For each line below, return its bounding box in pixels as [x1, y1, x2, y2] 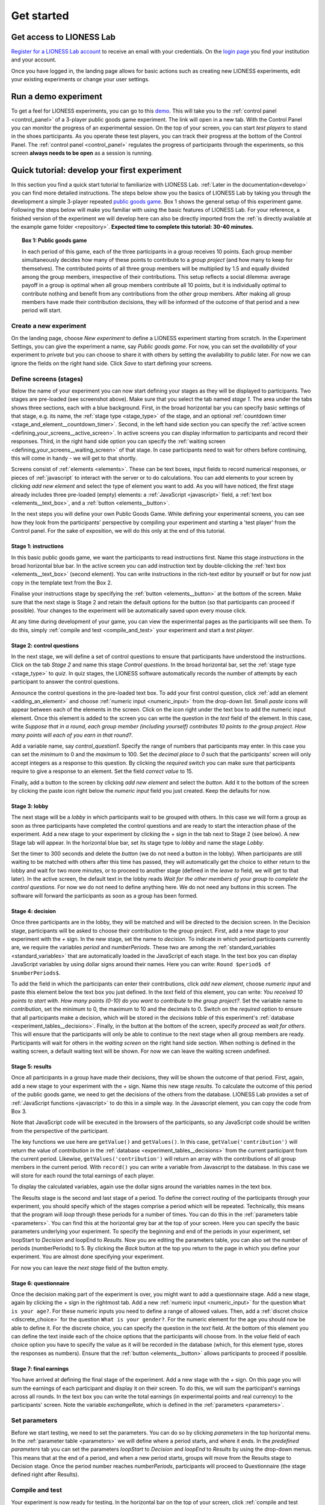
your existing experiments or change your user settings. [11, 76, 150, 83]
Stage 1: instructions [11, 542, 64, 550]
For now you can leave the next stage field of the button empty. [11, 1264, 169, 1271]
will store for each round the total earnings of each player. [11, 1171, 155, 1179]
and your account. [11, 56, 57, 63]
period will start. [22, 307, 63, 314]
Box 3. [11, 1108, 27, 1115]
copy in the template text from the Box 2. [11, 579, 113, 586]
